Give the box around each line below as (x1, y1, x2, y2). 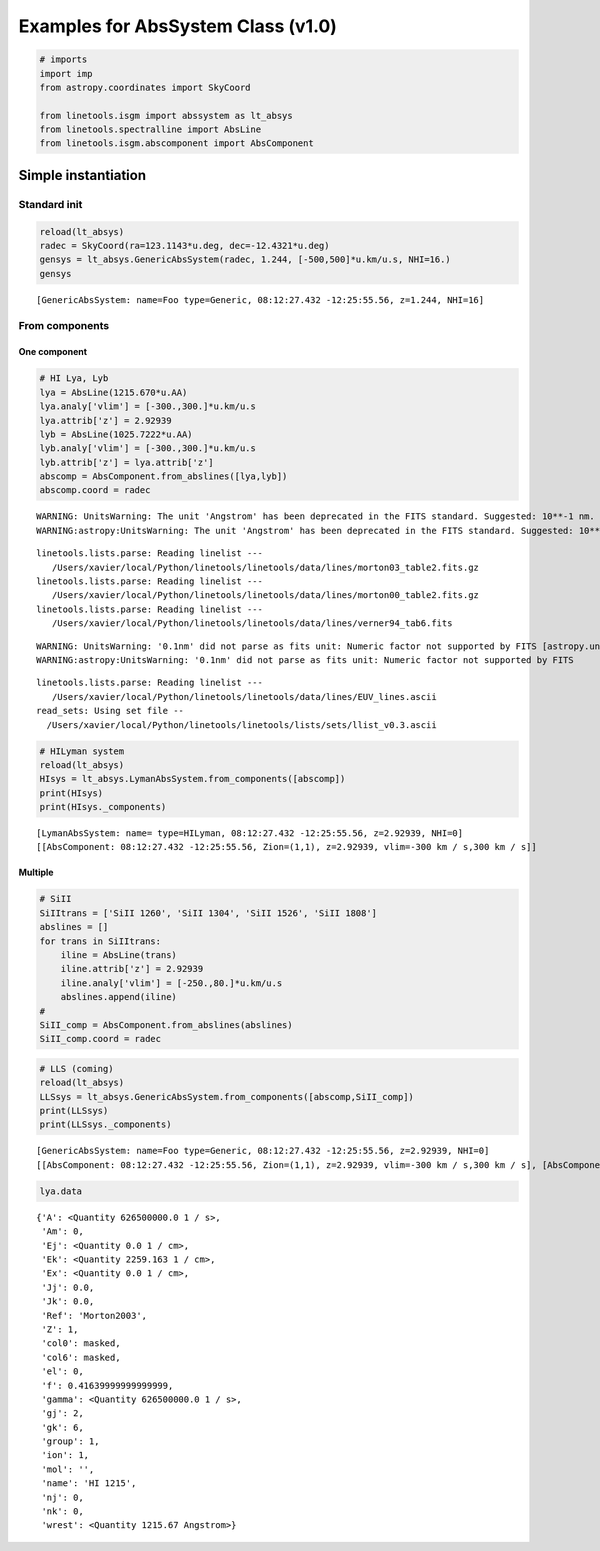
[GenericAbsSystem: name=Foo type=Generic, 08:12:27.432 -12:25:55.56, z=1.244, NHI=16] (36, 294, 485, 305)
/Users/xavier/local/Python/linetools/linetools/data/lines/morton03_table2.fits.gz (51, 561, 480, 573)
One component (18, 346, 88, 358)
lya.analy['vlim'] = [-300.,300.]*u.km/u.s (39, 401, 257, 412)
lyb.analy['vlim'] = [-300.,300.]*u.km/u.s (39, 443, 257, 454)
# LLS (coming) (39, 1063, 114, 1074)
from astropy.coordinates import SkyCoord (39, 81, 251, 93)
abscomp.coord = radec (39, 485, 151, 496)
